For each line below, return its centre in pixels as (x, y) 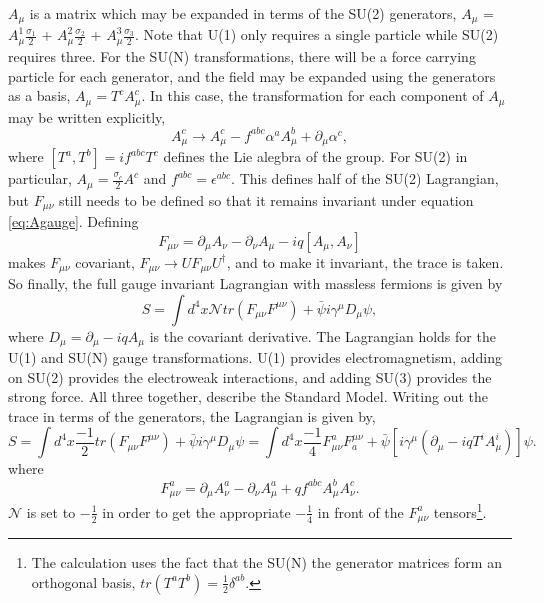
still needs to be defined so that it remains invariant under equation (266, 199)
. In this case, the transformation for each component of (312, 95)
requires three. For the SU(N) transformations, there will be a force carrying (242, 55)
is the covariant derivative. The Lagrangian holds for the (322, 335)
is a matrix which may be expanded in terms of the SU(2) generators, (243, 13)
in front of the (360, 511)
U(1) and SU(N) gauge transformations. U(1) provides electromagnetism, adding (255, 357)
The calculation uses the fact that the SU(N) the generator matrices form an (266, 562)
